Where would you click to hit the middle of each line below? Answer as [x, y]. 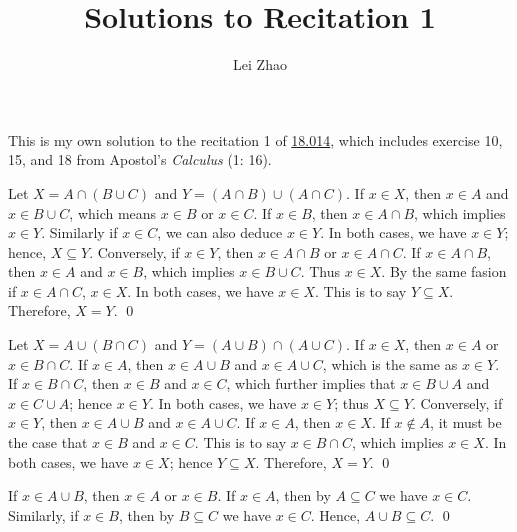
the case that [48, 442]
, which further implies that [311, 383]
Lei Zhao [260, 64]
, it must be [466, 422]
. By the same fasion [444, 271]
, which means [113, 212]
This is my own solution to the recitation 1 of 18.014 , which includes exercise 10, [255, 139]
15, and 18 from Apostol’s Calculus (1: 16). [140, 159]
